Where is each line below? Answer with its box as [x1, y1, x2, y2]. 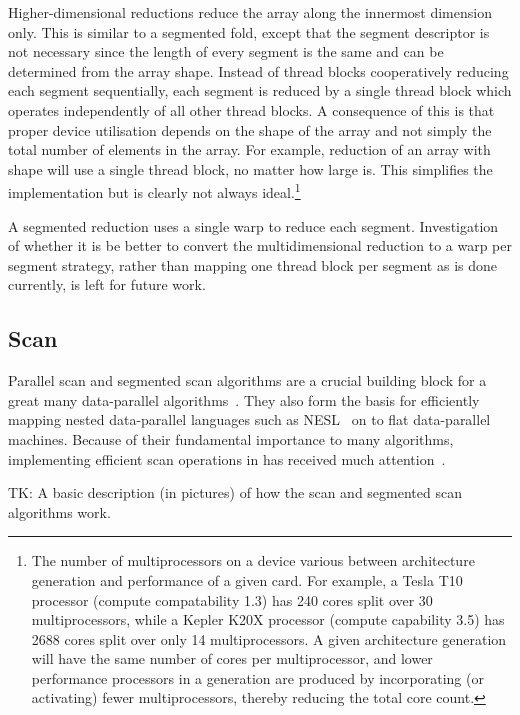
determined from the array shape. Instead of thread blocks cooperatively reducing [8, 60, 509, 81]
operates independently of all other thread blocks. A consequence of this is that [8, 99, 495, 120]
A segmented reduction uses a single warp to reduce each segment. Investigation [8, 215, 499, 236]
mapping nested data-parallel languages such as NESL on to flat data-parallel [8, 409, 491, 430]
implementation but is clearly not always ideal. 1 [8, 179, 301, 202]
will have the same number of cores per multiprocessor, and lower [31, 648, 433, 669]
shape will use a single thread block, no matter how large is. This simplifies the [8, 158, 493, 179]
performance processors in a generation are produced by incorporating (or [31, 667, 484, 688]
